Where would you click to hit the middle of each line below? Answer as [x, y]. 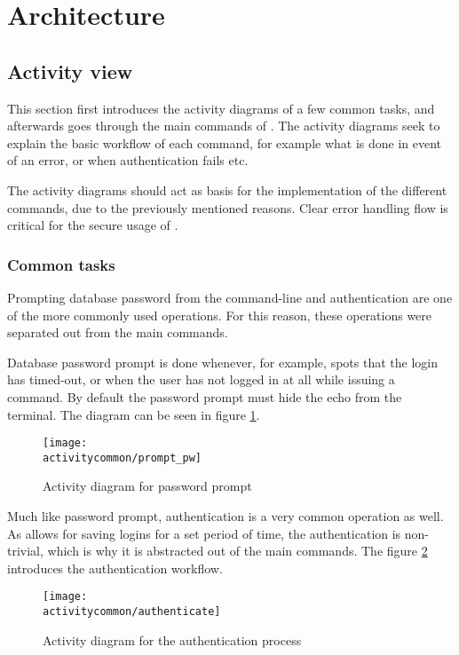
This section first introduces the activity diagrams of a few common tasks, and [221, 108]
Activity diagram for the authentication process [172, 639]
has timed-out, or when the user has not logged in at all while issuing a [201, 379]
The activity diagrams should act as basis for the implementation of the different [227, 189]
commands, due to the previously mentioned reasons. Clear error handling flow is [228, 207]
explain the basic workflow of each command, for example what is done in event [225, 142]
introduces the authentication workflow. [115, 568]
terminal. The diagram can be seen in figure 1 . [134, 414]
